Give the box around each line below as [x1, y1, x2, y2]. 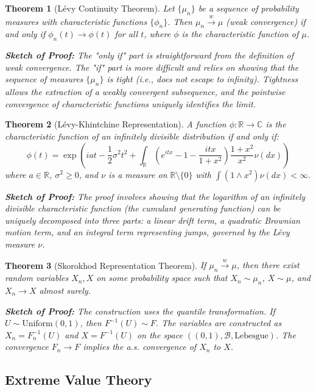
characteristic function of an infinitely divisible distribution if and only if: [5, 129, 279, 142]
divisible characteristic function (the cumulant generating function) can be [5, 202, 281, 215]
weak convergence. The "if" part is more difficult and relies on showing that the [5, 60, 299, 73]
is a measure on [108, 168, 167, 180]
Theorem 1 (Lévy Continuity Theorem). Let [5, 2, 175, 14]
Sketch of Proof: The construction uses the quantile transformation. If [5, 304, 275, 317]
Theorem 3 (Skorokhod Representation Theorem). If [5, 258, 206, 271]
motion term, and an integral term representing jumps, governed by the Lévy [5, 226, 290, 238]
